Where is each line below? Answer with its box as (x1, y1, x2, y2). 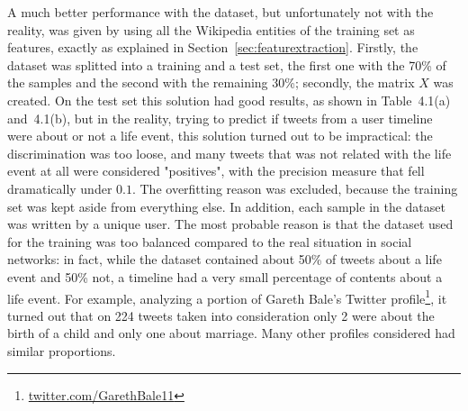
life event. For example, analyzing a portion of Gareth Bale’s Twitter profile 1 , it (7, 286, 447, 307)
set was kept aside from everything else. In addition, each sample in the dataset (7, 196, 445, 215)
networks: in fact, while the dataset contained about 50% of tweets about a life (7, 250, 442, 269)
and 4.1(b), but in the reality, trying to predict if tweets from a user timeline (7, 108, 433, 127)
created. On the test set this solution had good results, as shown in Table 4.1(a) (7, 90, 451, 109)
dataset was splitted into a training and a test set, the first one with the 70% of (7, 55, 446, 74)
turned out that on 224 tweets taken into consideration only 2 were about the (7, 306, 435, 324)
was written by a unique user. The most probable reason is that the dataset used (7, 215, 454, 233)
